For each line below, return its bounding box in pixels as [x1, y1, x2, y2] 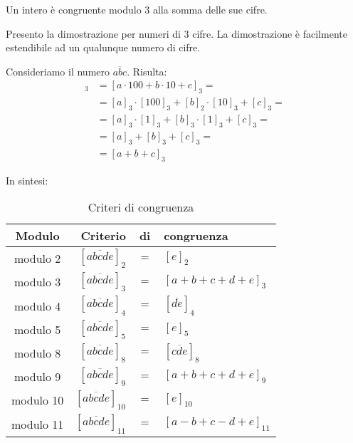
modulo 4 [14, 297, 61, 314]
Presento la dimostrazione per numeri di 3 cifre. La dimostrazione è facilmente [6, 26, 347, 41]
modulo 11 [11, 415, 64, 432]
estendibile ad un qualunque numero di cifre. [6, 40, 201, 55]
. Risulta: [127, 63, 167, 78]
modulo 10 [11, 392, 64, 409]
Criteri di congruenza [88, 199, 194, 216]
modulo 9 [14, 368, 61, 385]
